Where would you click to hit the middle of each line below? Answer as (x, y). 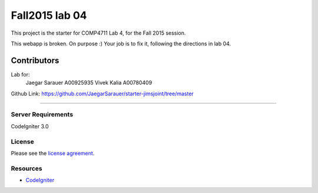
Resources (26, 168)
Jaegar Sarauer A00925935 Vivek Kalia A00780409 (89, 83)
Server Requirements (42, 115)
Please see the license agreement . (53, 153)
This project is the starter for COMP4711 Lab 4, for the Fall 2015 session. (98, 33)
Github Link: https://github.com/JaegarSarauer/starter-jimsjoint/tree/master (102, 94)
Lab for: (20, 74)
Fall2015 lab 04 (49, 15)
